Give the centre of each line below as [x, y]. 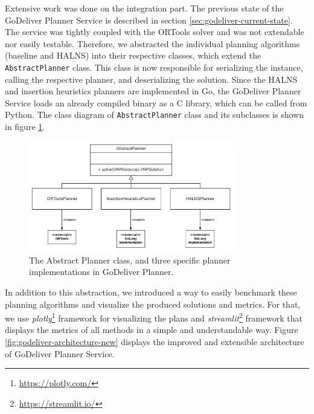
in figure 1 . [25, 127]
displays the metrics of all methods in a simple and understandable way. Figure [152, 330]
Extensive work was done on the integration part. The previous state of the [144, 8]
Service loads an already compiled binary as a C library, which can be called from [156, 102]
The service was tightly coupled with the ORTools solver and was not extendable [155, 32]
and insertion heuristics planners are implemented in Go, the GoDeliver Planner [153, 91]
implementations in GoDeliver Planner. [101, 272]
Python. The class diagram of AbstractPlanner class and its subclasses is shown [154, 115]
